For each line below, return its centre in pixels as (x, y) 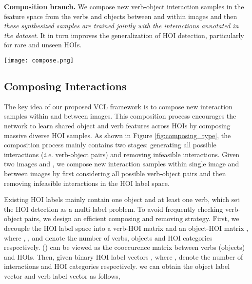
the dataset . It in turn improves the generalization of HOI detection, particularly (124, 35)
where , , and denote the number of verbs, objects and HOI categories (108, 237)
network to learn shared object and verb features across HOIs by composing (117, 126)
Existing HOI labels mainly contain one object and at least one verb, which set (122, 199)
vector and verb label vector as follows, (62, 275)
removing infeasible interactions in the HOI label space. (87, 183)
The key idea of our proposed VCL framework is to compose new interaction (118, 106)
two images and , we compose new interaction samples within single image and (122, 164)
